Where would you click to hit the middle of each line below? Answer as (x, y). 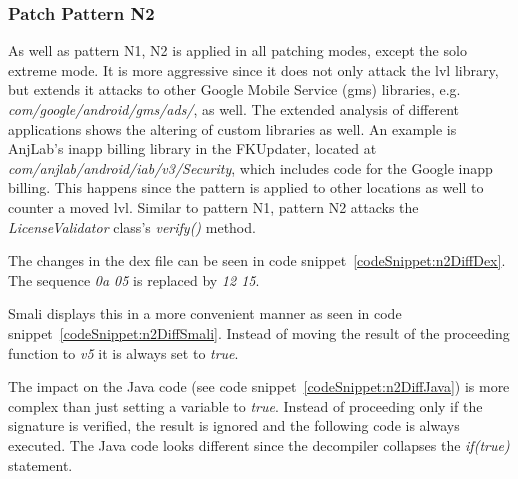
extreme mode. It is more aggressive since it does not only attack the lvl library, (253, 69)
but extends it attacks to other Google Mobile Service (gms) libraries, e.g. (234, 89)
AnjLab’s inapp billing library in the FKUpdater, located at (192, 148)
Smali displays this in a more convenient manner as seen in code (205, 313)
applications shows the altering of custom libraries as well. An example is (232, 128)
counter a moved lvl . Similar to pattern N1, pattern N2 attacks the (213, 206)
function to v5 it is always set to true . (123, 352)
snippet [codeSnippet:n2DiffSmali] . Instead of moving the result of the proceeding (259, 332)
